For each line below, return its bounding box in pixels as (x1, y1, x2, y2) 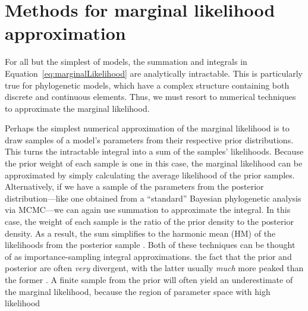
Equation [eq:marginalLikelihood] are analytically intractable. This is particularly (5, 67, 303, 79)
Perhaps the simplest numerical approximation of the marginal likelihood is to (5, 122, 290, 134)
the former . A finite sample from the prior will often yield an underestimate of (5, 274, 293, 285)
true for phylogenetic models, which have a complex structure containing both (5, 78, 290, 91)
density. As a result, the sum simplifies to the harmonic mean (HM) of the (5, 227, 276, 239)
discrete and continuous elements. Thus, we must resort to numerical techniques (5, 90, 296, 103)
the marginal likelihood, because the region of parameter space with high (5, 285, 271, 297)
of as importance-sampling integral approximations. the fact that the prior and (5, 250, 292, 262)
